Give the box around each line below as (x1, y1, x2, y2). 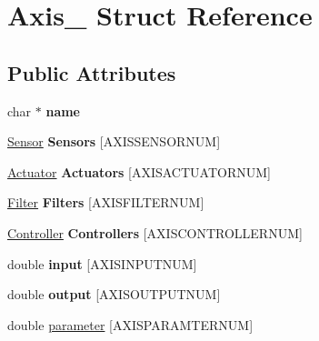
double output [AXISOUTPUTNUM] (7, 285, 221, 304)
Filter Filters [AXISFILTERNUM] (7, 193, 204, 212)
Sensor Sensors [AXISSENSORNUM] (7, 132, 221, 151)
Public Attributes (7, 58, 176, 86)
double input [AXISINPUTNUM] (7, 254, 197, 273)
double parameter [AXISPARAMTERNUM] (7, 315, 254, 334)
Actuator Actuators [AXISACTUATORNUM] (7, 162, 271, 181)
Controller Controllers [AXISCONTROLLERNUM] (7, 223, 303, 242)
